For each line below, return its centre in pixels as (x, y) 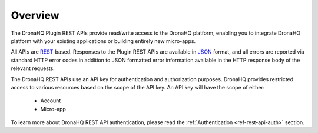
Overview (35, 15)
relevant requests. (33, 68)
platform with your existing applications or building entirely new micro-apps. (103, 41)
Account (51, 101)
